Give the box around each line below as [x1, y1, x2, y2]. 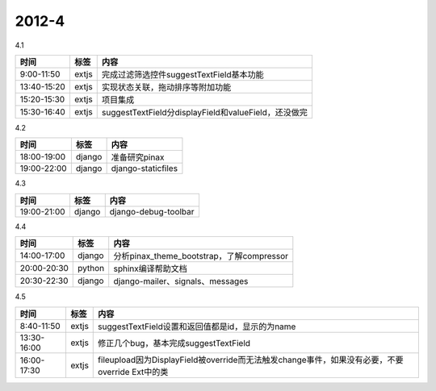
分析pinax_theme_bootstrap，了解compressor [113, 251, 289, 262]
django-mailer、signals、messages [113, 276, 249, 287]
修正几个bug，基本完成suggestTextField [98, 337, 250, 348]
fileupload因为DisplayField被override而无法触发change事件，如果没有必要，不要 [98, 354, 404, 365]
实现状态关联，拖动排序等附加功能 [101, 81, 232, 93]
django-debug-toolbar [109, 206, 195, 217]
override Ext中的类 [98, 366, 169, 377]
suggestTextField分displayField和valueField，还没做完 [101, 106, 308, 118]
